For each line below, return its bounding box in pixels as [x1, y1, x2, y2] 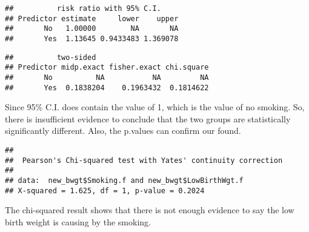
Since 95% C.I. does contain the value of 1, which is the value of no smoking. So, [5, 101, 305, 113]
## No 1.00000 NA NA [5, 24, 179, 33]
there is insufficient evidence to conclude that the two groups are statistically [5, 112, 291, 125]
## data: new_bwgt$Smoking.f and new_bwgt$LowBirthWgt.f [5, 176, 244, 185]
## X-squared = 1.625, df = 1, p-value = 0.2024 [5, 186, 205, 195]
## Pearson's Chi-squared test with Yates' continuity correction [5, 156, 283, 165]
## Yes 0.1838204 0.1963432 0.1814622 [5, 83, 209, 92]
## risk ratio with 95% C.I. [5, 4, 161, 13]
